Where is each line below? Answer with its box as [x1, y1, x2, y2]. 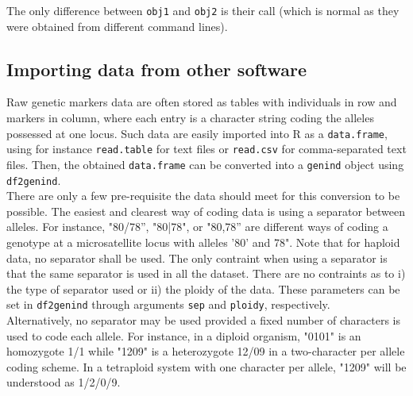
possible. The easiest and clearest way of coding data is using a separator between [6, 202, 405, 219]
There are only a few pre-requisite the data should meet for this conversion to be [6, 187, 400, 204]
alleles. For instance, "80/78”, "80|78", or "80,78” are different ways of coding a [6, 218, 388, 235]
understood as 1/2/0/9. [6, 374, 121, 390]
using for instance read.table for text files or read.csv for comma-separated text [6, 140, 407, 157]
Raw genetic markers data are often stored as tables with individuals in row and [6, 94, 397, 110]
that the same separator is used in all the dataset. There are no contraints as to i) [6, 265, 406, 282]
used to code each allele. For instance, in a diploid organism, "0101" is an [6, 327, 361, 344]
